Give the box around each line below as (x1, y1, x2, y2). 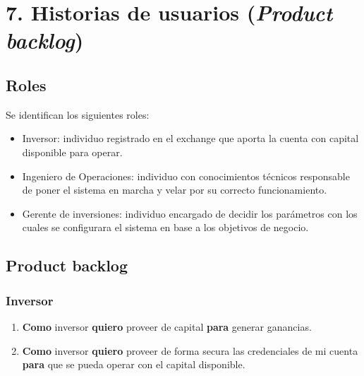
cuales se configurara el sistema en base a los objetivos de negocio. (22, 220, 309, 235)
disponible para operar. (22, 144, 123, 159)
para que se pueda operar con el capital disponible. (22, 357, 245, 372)
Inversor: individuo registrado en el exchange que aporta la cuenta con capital (22, 131, 359, 146)
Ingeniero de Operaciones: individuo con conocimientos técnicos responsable (22, 168, 350, 183)
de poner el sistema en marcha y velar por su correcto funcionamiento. (22, 182, 327, 197)
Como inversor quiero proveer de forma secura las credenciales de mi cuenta (22, 343, 358, 358)
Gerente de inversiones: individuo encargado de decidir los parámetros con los (22, 206, 358, 221)
